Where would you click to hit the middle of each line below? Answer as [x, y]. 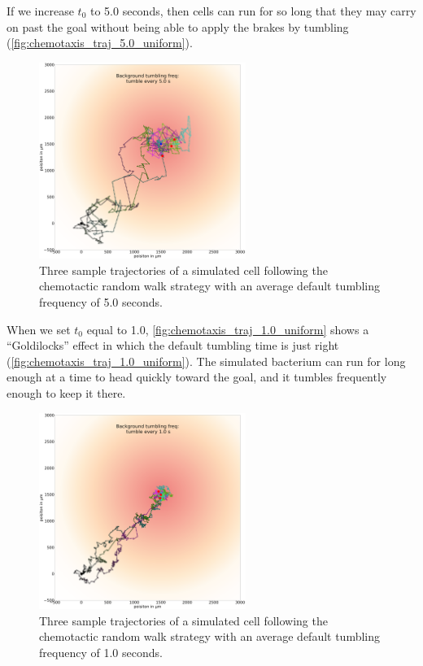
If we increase [40, 11]
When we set [39, 329]
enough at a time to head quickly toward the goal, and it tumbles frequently [197, 377]
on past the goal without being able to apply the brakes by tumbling [178, 26]
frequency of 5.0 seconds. [101, 302]
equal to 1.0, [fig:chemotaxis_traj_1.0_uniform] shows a [228, 329]
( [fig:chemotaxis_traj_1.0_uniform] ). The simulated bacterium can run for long [206, 361]
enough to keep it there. [66, 393]
